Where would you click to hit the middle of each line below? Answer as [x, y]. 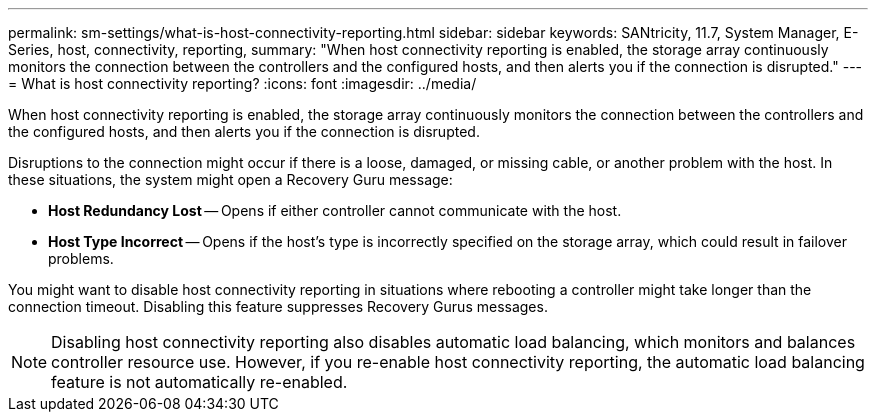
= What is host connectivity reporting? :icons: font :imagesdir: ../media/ [242, 83]
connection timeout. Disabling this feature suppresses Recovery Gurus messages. [278, 306]
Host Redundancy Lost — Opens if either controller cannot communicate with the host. [335, 210]
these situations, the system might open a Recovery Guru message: [230, 179]
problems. [81, 258]
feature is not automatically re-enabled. [199, 382]
